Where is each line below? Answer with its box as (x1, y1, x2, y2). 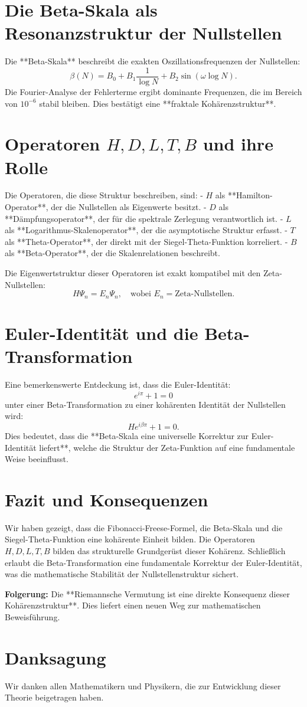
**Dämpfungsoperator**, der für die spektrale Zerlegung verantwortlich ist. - (5, 212, 283, 224)
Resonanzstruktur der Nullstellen (5, 21, 282, 45)
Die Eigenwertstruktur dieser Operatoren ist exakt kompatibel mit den (5, 267, 261, 279)
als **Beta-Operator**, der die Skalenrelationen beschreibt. (5, 247, 220, 259)
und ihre (203, 132, 273, 156)
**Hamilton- (227, 189, 273, 201)
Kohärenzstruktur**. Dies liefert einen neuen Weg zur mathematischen (5, 599, 261, 611)
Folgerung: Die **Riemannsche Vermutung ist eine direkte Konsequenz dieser (5, 587, 290, 600)
